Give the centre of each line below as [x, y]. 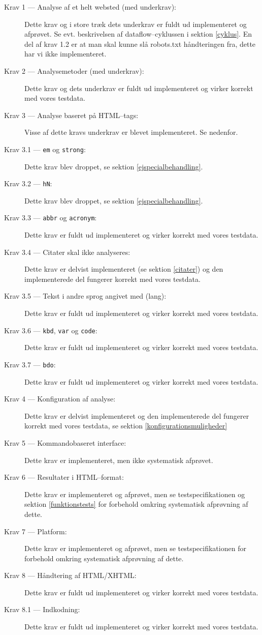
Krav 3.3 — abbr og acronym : [51, 218]
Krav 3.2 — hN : [28, 183]
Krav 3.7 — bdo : [30, 364]
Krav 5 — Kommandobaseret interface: [65, 442]
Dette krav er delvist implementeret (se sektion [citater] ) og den [124, 269]
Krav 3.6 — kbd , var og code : [51, 330]
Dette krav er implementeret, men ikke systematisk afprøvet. [119, 460]
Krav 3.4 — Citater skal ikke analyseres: [67, 252]
